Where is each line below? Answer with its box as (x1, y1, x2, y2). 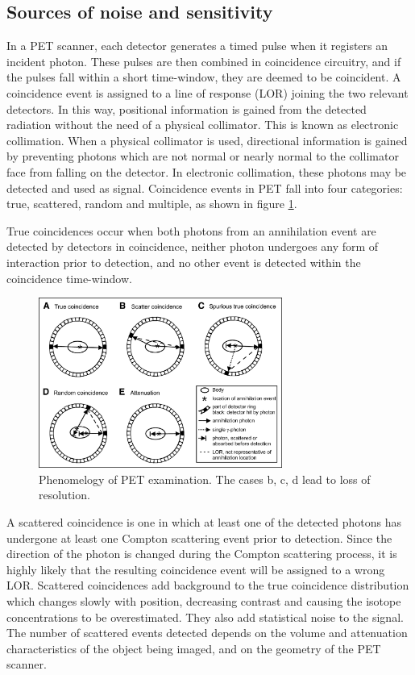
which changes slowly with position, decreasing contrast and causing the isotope (6, 592, 401, 609)
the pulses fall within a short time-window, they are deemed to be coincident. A (6, 69, 401, 85)
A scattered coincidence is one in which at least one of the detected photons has (6, 514, 401, 530)
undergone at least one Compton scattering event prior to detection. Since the (6, 529, 392, 546)
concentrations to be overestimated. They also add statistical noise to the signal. (6, 608, 404, 625)
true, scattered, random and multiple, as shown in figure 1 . (6, 195, 297, 212)
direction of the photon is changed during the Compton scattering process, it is (6, 545, 397, 562)
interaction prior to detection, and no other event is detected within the (6, 253, 361, 270)
